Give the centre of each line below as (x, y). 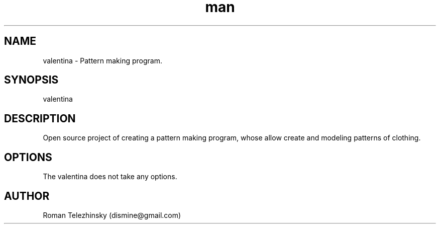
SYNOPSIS (31, 80)
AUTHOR (27, 196)
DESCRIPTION (40, 118)
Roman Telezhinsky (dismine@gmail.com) (112, 215)
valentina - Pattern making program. (102, 60)
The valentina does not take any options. (110, 177)
